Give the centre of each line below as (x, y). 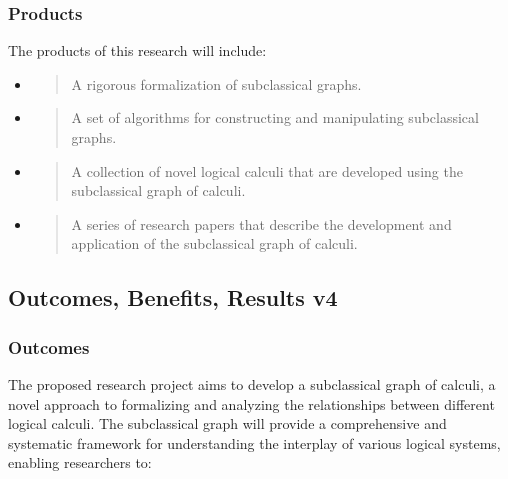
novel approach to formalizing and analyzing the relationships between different (251, 403)
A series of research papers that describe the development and (261, 223)
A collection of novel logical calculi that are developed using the (267, 170)
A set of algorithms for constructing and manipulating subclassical (275, 117)
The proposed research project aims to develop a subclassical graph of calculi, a (252, 383)
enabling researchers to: (80, 462)
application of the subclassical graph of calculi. (214, 243)
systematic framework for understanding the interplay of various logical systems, (254, 442)
